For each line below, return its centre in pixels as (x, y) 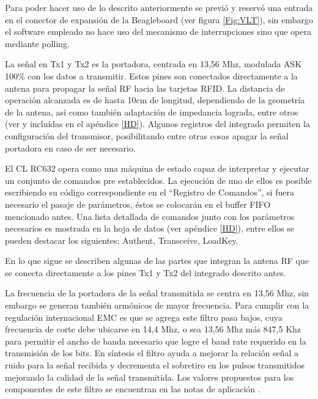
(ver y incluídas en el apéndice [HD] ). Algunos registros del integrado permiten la (157, 124)
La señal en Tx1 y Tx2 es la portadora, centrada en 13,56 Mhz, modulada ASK (153, 64)
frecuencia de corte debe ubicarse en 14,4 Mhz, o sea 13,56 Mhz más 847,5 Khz (153, 329)
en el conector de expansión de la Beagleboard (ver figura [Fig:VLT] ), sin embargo (159, 19)
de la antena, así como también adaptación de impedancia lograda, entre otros (152, 112)
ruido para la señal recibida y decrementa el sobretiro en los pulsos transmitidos (155, 365)
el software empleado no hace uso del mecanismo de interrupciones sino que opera (158, 31)
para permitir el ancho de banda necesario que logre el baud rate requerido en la (156, 341)
